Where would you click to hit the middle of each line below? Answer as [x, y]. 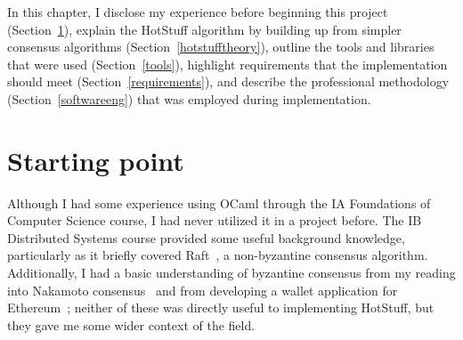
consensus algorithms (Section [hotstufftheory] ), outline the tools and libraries [221, 47]
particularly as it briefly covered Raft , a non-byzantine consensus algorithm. [218, 255]
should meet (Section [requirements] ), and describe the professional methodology [228, 81]
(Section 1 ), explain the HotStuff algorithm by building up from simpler [204, 29]
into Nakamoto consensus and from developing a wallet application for [203, 290]
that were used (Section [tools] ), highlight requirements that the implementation [227, 64]
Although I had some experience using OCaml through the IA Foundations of [219, 202]
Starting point [96, 160]
